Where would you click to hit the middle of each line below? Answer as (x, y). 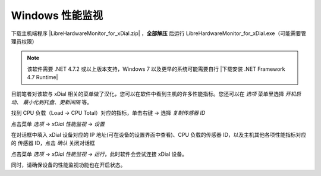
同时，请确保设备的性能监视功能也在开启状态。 (68, 165)
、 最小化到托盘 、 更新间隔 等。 (54, 102)
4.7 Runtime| (43, 77)
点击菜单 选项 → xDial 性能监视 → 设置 (58, 124)
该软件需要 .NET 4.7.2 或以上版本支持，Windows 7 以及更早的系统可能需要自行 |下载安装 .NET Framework (156, 69)
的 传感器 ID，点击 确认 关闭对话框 (53, 143)
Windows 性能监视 (57, 15)
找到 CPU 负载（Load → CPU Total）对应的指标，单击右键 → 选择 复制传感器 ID (108, 113)
